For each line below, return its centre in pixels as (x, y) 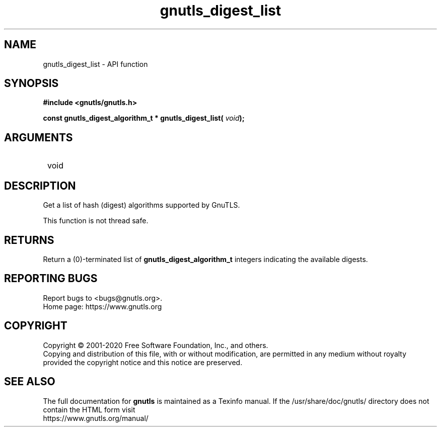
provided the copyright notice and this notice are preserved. (143, 362)
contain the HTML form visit (89, 409)
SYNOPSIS (31, 83)
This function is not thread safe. (96, 221)
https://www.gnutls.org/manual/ (96, 418)
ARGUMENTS (39, 137)
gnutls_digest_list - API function (95, 64)
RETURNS (29, 240)
